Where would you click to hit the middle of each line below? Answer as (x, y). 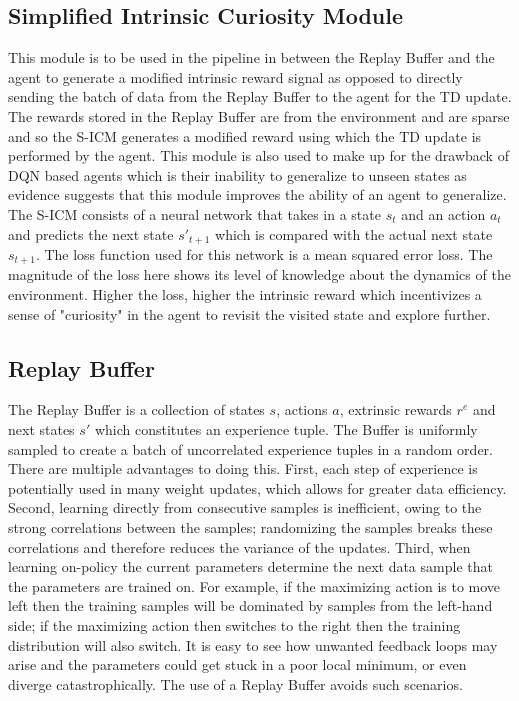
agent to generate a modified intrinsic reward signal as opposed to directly (235, 76)
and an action (443, 213)
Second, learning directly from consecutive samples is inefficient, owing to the (245, 507)
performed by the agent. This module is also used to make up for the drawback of (258, 155)
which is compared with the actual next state (354, 233)
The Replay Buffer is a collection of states (136, 409)
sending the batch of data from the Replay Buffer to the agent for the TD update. (260, 96)
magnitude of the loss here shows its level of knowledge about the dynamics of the (259, 274)
